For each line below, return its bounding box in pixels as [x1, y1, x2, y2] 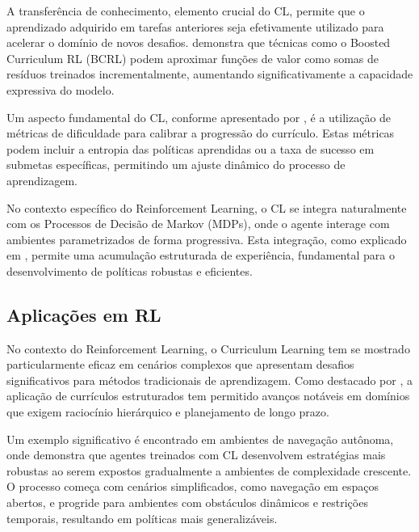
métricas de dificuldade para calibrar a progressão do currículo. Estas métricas [6, 125, 395, 141]
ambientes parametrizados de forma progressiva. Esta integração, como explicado [6, 230, 407, 247]
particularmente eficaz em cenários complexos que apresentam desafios [6, 356, 354, 373]
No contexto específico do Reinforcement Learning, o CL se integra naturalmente [6, 199, 407, 216]
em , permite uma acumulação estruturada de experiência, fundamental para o [6, 247, 395, 264]
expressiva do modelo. [6, 81, 115, 98]
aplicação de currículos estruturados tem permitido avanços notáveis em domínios [6, 387, 410, 404]
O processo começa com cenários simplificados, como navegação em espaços [6, 478, 379, 495]
